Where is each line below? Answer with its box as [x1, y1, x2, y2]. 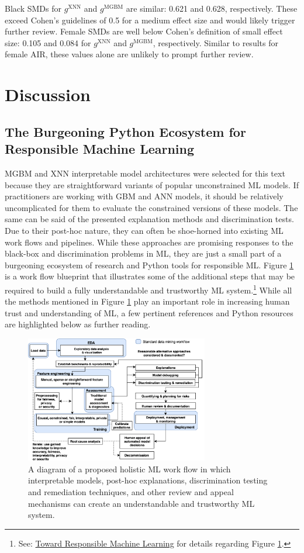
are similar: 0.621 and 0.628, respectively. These [126, 2, 298, 14]
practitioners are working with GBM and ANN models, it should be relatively [5, 190, 284, 202]
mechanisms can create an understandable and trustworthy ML [28, 497, 255, 509]
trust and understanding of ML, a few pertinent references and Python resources [5, 306, 293, 319]
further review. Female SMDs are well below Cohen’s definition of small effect [5, 25, 283, 37]
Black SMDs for [5, 2, 61, 14]
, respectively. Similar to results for [153, 36, 278, 49]
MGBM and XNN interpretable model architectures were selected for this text [5, 167, 285, 179]
